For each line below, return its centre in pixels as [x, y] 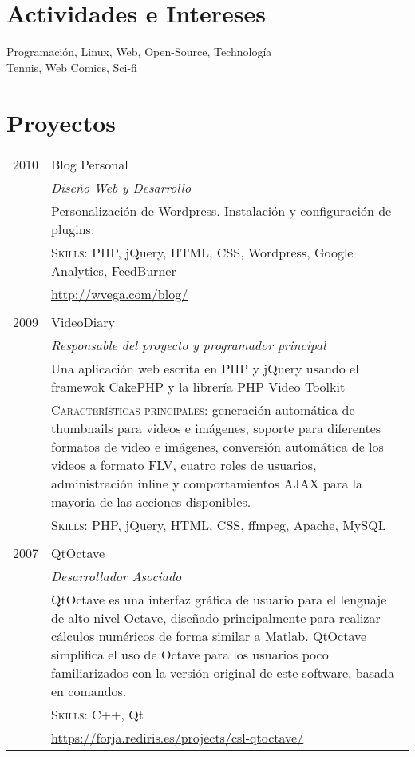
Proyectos [61, 122]
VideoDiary [83, 322]
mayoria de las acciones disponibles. [151, 502]
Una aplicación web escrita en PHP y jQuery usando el [205, 369]
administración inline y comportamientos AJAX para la [207, 484]
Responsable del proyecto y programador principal [189, 345]
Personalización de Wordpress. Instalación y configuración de [221, 211]
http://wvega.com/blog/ [120, 294]
